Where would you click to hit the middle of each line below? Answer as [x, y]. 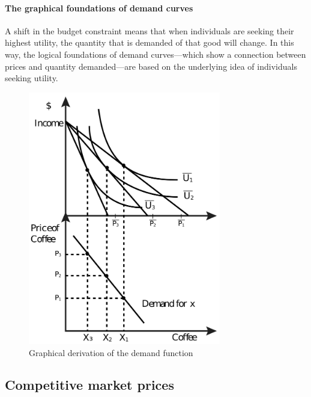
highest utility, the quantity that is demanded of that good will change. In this [149, 42]
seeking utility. [32, 78]
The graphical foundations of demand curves [99, 8]
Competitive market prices [89, 385]
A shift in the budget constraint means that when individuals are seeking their [149, 30]
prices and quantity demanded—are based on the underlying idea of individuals [151, 66]
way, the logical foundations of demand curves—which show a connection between [155, 54]
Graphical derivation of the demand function [111, 352]
